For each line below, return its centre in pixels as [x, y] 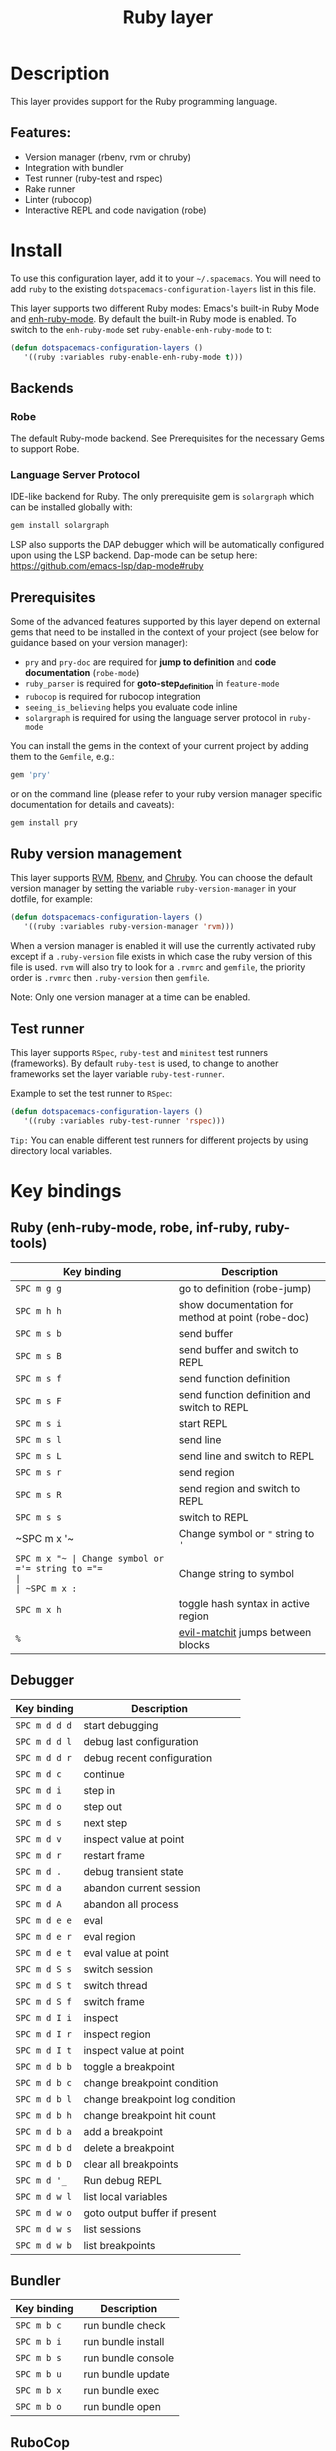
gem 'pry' [31, 774]
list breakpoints [119, 2245]
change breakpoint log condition [160, 2099]
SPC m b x [38, 2390]
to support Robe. [45, 449]
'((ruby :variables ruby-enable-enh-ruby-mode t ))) [133, 357]
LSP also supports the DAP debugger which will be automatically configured [167, 545]
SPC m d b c [44, 2082]
